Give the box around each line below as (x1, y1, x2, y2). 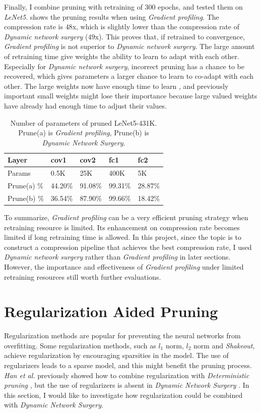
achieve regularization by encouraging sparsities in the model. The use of (4, 350, 229, 360)
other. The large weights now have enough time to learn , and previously (4, 80, 229, 91)
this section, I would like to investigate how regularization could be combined (4, 389, 243, 400)
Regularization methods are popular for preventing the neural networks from (4, 330, 241, 341)
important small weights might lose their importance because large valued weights (4, 90, 257, 101)
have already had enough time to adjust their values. (4, 100, 167, 111)
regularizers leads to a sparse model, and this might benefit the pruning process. (4, 360, 252, 370)
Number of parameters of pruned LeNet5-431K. (10, 117, 157, 128)
